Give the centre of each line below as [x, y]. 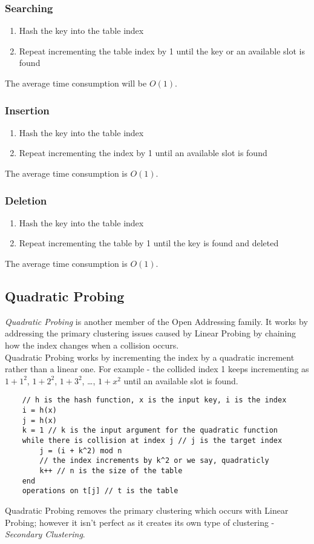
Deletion [26, 200]
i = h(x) [39, 411]
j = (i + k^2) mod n [81, 451]
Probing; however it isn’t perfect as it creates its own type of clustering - [140, 522]
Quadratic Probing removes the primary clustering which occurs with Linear [147, 510]
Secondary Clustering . [45, 534]
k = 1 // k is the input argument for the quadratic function [150, 431]
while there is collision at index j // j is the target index [152, 440]
